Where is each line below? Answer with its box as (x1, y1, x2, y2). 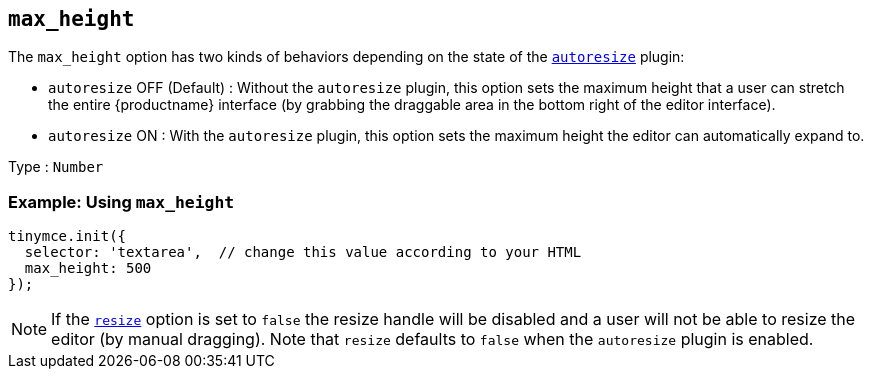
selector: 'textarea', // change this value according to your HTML (24, 244, 582, 261)
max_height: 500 (24, 260, 152, 277)
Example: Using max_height (8, 191, 235, 212)
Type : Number (8, 158, 104, 176)
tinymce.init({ (8, 228, 127, 245)
